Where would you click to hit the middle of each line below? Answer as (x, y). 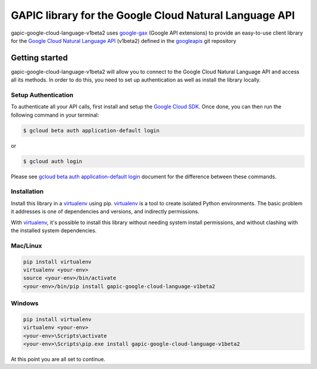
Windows (25, 303)
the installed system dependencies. (54, 231)
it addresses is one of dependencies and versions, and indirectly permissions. (105, 212)
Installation (27, 192)
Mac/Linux (26, 245)
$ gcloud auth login (53, 161)
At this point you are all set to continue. (58, 359)
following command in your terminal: (55, 115)
